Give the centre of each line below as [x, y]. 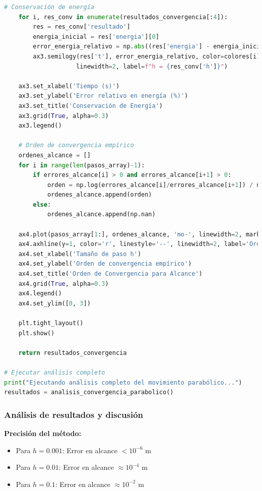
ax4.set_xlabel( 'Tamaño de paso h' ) [80, 254]
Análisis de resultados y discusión [74, 414]
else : [42, 204]
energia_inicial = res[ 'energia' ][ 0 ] [96, 37]
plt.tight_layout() [51, 323]
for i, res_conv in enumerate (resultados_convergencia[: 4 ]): [123, 17]
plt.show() [37, 333]
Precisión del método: [43, 433]
